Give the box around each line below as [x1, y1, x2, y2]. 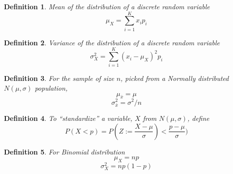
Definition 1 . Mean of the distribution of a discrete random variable [4, 1, 210, 11]
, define [187, 113, 210, 123]
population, [35, 83, 68, 93]
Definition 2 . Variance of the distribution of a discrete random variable [4, 37, 220, 47]
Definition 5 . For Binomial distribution [4, 146, 125, 156]
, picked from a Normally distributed [120, 73, 229, 83]
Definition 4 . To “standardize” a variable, [4, 113, 133, 123]
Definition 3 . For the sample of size [4, 73, 114, 83]
